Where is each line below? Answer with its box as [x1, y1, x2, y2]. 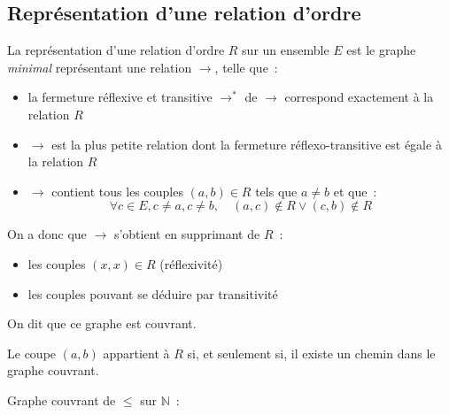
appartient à [103, 343, 170, 362]
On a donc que [7, 225, 87, 243]
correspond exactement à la [284, 88, 434, 106]
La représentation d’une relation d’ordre [7, 41, 225, 59]
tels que [255, 181, 298, 200]
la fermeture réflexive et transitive [27, 88, 213, 106]
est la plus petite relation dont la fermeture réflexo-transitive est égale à [51, 134, 442, 153]
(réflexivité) [159, 254, 223, 273]
